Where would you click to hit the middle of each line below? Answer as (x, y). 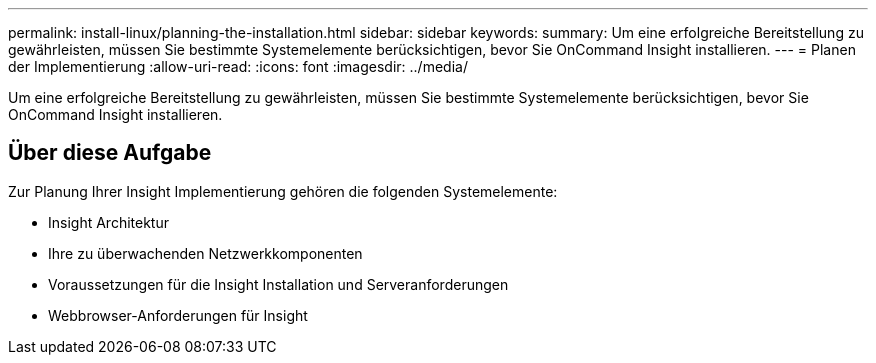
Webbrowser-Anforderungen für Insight (178, 315)
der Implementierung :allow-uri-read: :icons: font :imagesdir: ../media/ (238, 66)
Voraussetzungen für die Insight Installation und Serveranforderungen (278, 284)
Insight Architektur (108, 222)
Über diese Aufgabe (110, 153)
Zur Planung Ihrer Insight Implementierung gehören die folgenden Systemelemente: (283, 191)
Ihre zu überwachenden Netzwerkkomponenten (205, 253)
